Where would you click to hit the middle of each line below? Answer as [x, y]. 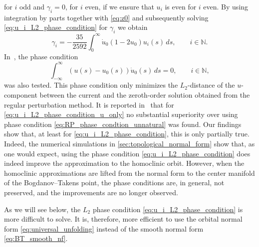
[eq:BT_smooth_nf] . [36, 238]
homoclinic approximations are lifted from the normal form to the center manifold [129, 173]
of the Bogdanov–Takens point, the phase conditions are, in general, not [114, 183]
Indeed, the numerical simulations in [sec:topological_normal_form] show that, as [129, 143]
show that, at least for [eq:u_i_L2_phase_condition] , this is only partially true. [127, 134]
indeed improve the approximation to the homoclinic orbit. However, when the [124, 163]
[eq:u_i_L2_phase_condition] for [56, 27]
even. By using [226, 6]
